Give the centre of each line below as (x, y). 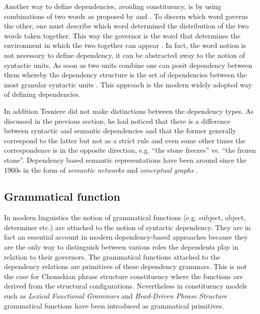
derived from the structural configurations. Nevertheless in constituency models (126, 286)
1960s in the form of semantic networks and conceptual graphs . (101, 169)
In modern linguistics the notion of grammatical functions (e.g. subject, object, (125, 217)
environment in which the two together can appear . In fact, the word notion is (125, 45)
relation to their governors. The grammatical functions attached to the (112, 256)
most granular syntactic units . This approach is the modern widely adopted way (128, 84)
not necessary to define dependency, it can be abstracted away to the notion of (124, 55)
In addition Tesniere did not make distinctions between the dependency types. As (129, 111)
